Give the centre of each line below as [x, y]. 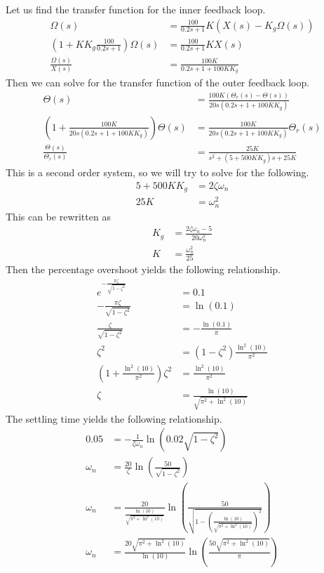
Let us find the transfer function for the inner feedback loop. [136, 9]
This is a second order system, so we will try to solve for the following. [157, 172]
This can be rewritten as [58, 216]
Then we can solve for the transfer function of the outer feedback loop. [158, 83]
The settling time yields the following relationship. [114, 418]
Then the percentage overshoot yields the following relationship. [143, 269]
